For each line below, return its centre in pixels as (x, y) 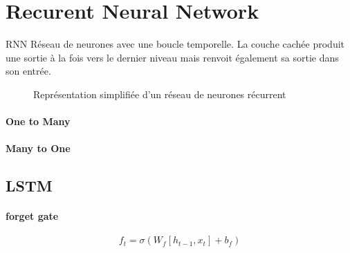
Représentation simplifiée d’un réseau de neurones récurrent (160, 94)
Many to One (38, 148)
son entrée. (28, 71)
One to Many (38, 121)
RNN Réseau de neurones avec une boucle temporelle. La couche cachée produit (175, 44)
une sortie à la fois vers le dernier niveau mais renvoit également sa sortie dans (172, 57)
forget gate (32, 216)
